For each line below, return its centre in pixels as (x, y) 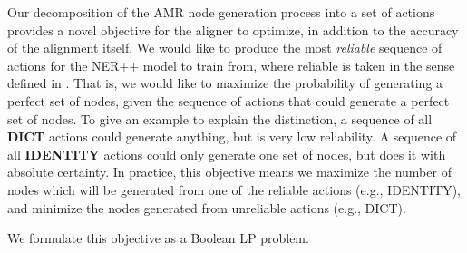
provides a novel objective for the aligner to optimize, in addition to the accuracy (233, 29)
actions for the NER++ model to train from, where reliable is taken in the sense (231, 65)
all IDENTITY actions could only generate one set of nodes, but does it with (227, 154)
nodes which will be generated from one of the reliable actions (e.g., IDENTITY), (234, 189)
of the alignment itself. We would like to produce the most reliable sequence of (225, 48)
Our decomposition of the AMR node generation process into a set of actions (221, 12)
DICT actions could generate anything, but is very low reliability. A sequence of (232, 136)
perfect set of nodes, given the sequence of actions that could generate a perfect (229, 100)
